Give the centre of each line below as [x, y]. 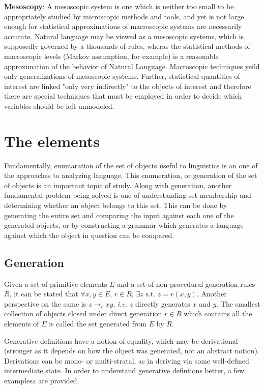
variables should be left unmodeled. [59, 106]
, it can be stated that [44, 294]
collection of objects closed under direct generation [83, 313]
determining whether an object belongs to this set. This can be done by [116, 205]
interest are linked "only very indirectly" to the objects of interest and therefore [128, 86]
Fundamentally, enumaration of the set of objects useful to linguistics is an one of [131, 165]
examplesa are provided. [42, 380]
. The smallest [238, 303]
